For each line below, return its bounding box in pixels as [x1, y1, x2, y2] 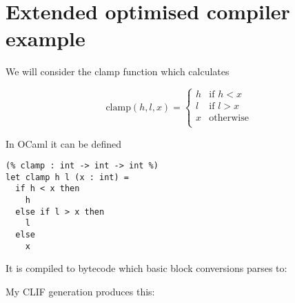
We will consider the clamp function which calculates [6, 64, 230, 79]
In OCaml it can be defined [6, 136, 121, 150]
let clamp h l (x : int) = [6, 172, 129, 182]
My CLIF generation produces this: [6, 284, 155, 298]
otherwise [209, 113, 249, 124]
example [6, 24, 85, 52]
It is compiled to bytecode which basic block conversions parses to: [6, 261, 287, 275]
